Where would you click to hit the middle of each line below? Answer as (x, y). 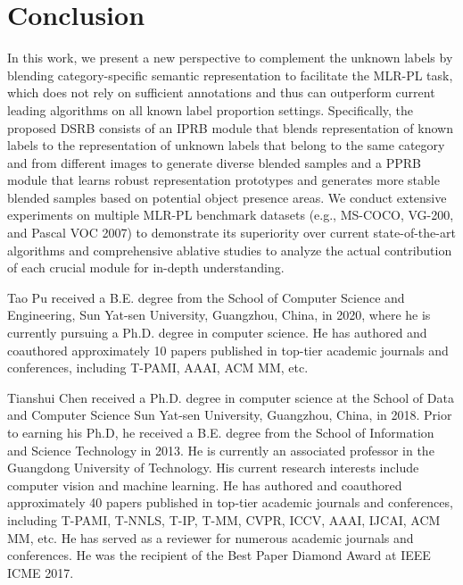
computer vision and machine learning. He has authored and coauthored (205, 485)
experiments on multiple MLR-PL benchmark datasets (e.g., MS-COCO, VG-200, (231, 215)
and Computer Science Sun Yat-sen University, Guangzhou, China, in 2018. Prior (230, 415)
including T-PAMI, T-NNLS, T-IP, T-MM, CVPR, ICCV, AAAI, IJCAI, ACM (224, 519)
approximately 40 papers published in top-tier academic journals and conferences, (230, 502)
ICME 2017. (41, 572)
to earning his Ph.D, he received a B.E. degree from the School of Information (221, 432)
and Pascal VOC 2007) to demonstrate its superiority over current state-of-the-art (231, 233)
